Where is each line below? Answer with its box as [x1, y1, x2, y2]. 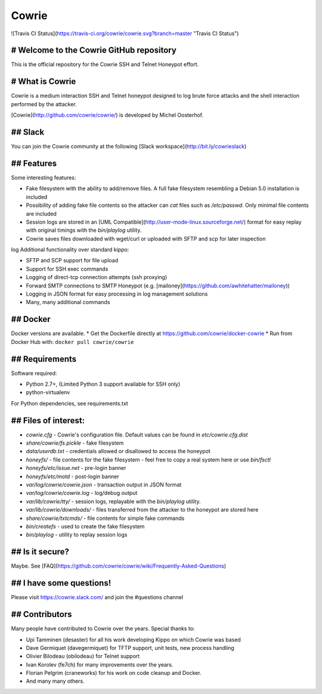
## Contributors [11, 609, 72, 619]
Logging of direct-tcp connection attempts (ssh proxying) [26, 274, 168, 281]
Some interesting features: [11, 173, 76, 181]
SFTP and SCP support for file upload [26, 257, 119, 264]
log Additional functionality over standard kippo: [11, 246, 129, 253]
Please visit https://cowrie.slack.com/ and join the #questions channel [11, 594, 184, 601]
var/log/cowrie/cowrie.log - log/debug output [26, 489, 138, 497]
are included [26, 210, 57, 217]
